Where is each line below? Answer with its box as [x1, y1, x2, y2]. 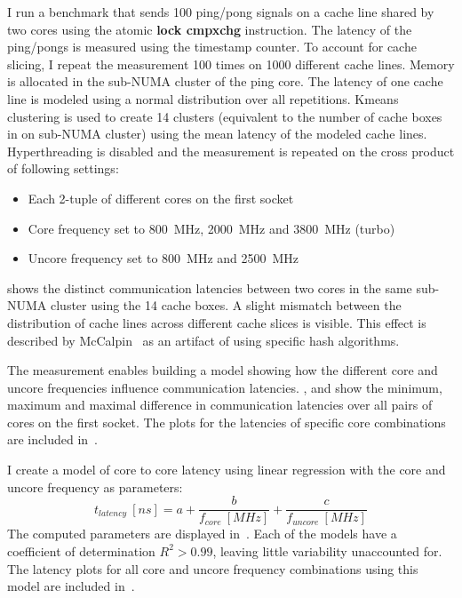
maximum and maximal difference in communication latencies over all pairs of [7, 395, 433, 414]
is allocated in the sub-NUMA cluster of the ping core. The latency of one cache [7, 72, 443, 91]
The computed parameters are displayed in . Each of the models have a [7, 524, 397, 543]
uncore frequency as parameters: [7, 477, 183, 496]
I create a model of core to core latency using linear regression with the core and [7, 460, 446, 479]
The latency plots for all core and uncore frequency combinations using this [7, 559, 418, 578]
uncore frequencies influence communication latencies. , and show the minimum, [7, 378, 442, 396]
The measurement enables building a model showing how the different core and [7, 361, 438, 379]
